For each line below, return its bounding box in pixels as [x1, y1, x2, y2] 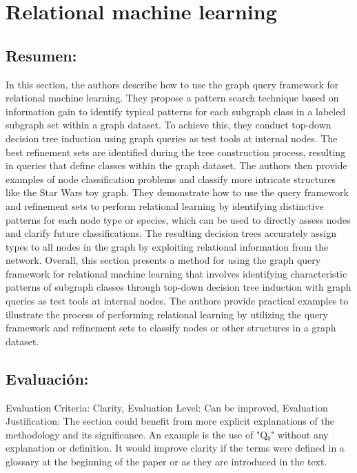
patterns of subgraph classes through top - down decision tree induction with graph [6, 280, 351, 294]
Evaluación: [6, 367, 89, 389]
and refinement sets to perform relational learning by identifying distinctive [6, 198, 324, 213]
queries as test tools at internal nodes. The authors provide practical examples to [6, 293, 349, 308]
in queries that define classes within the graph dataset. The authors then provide [6, 158, 347, 173]
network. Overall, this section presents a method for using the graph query [6, 253, 321, 267]
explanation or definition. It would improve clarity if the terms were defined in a [6, 441, 345, 455]
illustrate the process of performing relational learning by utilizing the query [6, 307, 329, 321]
